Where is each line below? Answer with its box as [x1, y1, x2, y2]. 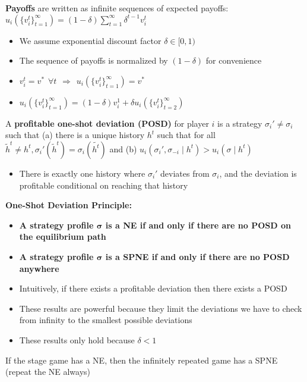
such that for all [157, 129, 216, 141]
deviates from [160, 167, 210, 179]
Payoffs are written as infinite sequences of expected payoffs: [5, 2, 229, 14]
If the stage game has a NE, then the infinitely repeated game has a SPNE [5, 353, 278, 366]
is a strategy [217, 117, 262, 129]
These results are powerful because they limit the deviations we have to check [19, 302, 302, 314]
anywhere [19, 262, 59, 274]
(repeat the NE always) [5, 365, 91, 378]
